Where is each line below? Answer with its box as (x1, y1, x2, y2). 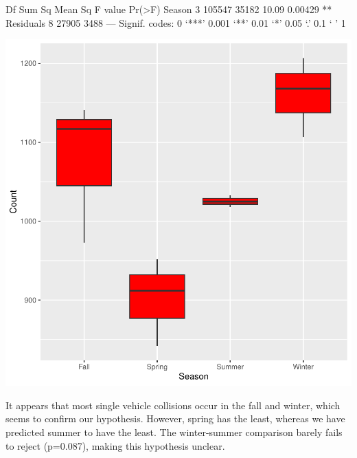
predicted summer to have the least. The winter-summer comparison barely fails (5, 424, 343, 439)
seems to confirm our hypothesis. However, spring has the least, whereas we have (5, 411, 345, 426)
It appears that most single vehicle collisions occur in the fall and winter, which (5, 397, 341, 412)
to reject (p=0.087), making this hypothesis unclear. (5, 438, 225, 452)
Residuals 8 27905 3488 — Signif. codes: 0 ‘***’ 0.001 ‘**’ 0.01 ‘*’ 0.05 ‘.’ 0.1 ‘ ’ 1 (5, 15, 346, 30)
